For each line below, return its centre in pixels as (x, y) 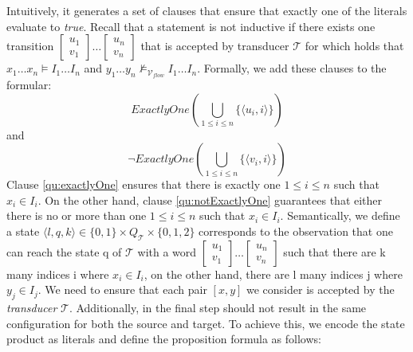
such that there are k (334, 251)
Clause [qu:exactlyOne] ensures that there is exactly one (144, 184)
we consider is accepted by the (320, 289)
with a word (167, 251)
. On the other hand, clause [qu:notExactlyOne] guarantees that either (210, 199)
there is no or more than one (77, 215)
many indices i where (58, 274)
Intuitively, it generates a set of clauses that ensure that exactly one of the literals (207, 10)
